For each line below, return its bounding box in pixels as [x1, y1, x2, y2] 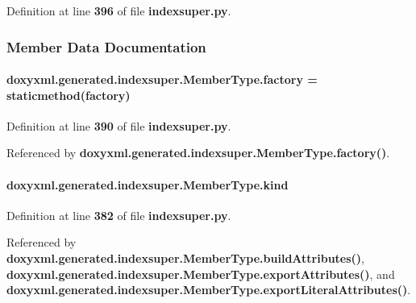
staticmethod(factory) [6, 86, 131, 103]
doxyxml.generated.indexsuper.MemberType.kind [6, 176, 289, 193]
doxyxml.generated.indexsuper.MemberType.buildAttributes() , [6, 250, 364, 266]
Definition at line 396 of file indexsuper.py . [6, 2, 231, 19]
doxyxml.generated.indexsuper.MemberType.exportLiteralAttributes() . [6, 281, 411, 298]
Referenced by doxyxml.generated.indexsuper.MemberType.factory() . [6, 144, 390, 161]
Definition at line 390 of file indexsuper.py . [6, 117, 231, 134]
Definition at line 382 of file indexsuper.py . [6, 206, 231, 223]
